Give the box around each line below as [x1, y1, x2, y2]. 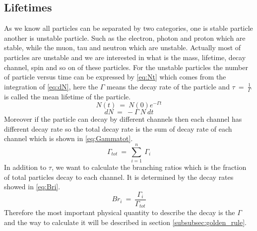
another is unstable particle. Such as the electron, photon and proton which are [4, 32, 246, 43]
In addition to [4, 162, 47, 172]
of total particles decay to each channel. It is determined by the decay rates [4, 171, 234, 182]
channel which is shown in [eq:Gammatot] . [4, 133, 133, 144]
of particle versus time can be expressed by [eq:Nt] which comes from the [4, 72, 226, 82]
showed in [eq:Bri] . [4, 181, 61, 192]
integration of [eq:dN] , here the [4, 81, 98, 91]
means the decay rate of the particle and [107, 81, 230, 91]
